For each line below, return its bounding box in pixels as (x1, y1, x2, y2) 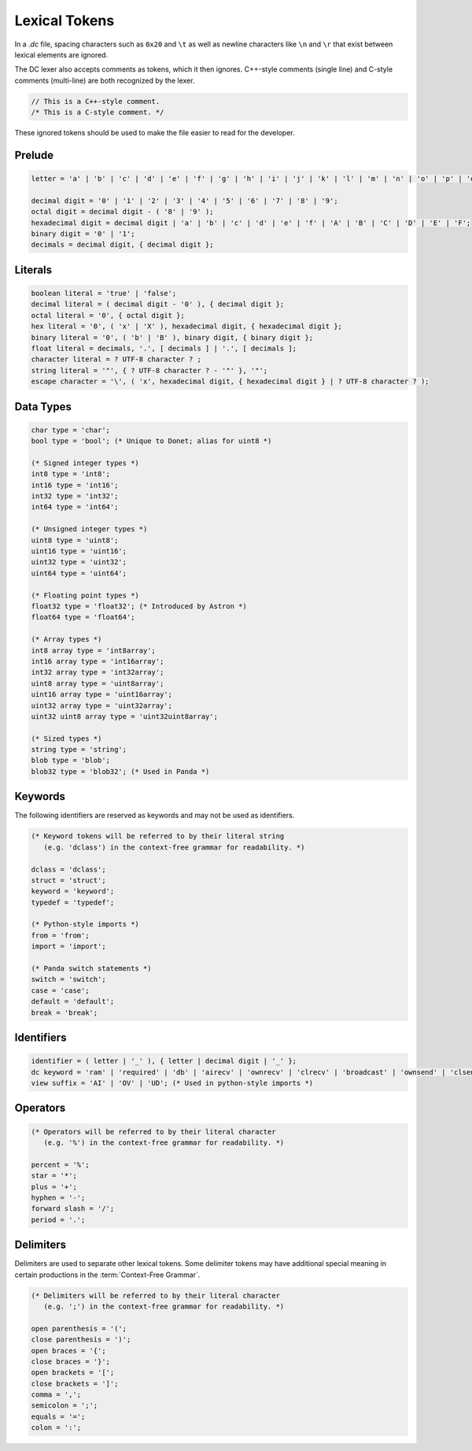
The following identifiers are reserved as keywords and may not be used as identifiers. (14, 811, 295, 820)
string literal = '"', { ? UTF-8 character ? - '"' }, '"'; (31, 366, 268, 375)
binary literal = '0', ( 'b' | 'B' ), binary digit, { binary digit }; (31, 333, 314, 342)
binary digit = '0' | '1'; (31, 229, 135, 239)
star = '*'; (31, 1172, 78, 1180)
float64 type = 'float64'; (31, 613, 135, 622)
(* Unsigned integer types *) (31, 524, 148, 534)
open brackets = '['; (31, 1368, 115, 1377)
